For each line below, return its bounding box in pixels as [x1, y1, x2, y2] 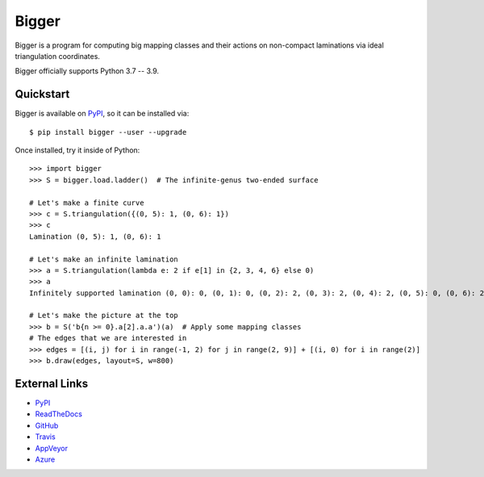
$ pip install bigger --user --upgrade [29, 128, 187, 136]
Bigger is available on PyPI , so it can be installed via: [15, 109, 190, 119]
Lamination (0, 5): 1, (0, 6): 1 [29, 232, 161, 241]
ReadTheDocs [35, 409, 82, 419]
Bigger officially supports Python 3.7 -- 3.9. [15, 66, 160, 76]
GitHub [35, 421, 59, 430]
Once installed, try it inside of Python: [15, 145, 140, 155]
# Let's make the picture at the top [29, 311, 179, 320]
